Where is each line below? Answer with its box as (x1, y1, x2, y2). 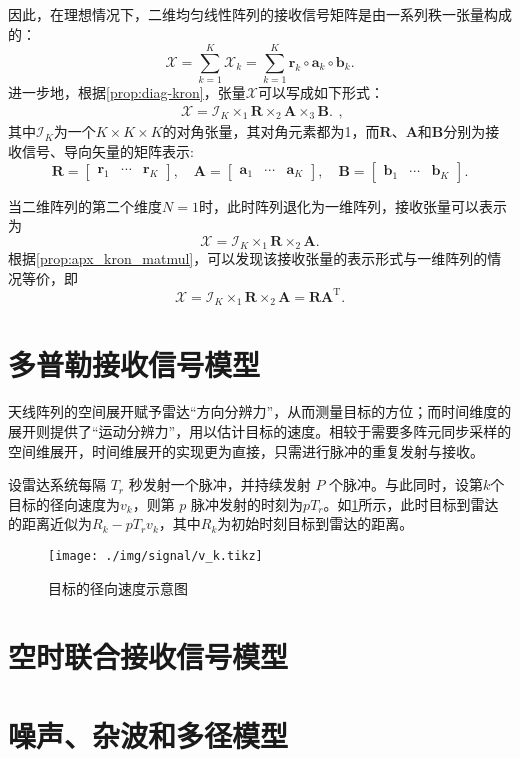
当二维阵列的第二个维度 (8, 195, 162, 216)
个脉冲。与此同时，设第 (329, 474, 484, 495)
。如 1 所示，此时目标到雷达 (323, 493, 499, 514)
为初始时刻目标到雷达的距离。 (217, 513, 414, 534)
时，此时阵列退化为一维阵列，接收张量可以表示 (198, 195, 507, 216)
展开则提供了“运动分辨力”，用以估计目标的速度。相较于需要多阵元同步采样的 (8, 421, 512, 442)
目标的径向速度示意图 (48, 577, 188, 598)
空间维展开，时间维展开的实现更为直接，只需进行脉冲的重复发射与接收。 (8, 440, 484, 461)
